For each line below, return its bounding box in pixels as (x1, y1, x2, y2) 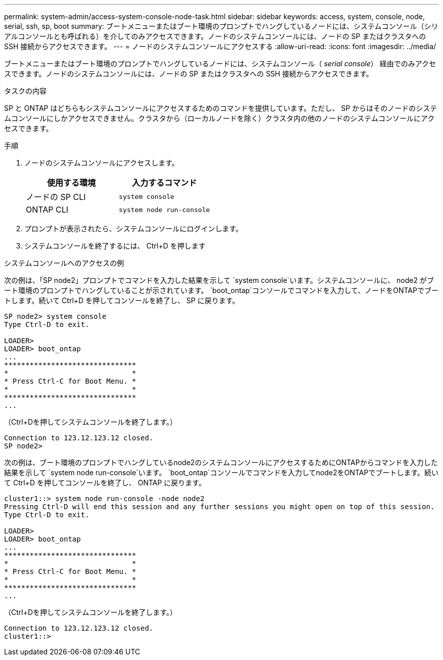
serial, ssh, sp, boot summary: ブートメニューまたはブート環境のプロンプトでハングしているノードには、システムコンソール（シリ (4, 22, 438, 30)
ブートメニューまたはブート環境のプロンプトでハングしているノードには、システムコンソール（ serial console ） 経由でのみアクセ (4, 59, 436, 68)
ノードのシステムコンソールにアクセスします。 (24, 158, 179, 167)
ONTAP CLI (26, 204, 69, 215)
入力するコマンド (132, 178, 197, 188)
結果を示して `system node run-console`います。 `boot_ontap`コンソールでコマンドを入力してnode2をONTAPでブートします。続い (4, 468, 439, 477)
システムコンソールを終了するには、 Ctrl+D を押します (24, 241, 206, 250)
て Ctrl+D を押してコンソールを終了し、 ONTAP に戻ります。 (4, 478, 206, 487)
